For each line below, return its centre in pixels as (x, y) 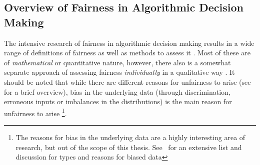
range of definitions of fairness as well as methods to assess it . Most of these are (127, 53)
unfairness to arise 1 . (35, 112)
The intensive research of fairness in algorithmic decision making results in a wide (129, 43)
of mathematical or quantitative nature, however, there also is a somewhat (117, 62)
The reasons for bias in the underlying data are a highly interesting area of (130, 137)
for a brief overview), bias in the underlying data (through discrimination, (117, 91)
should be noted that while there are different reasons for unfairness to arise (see (127, 82)
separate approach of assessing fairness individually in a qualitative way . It (119, 72)
